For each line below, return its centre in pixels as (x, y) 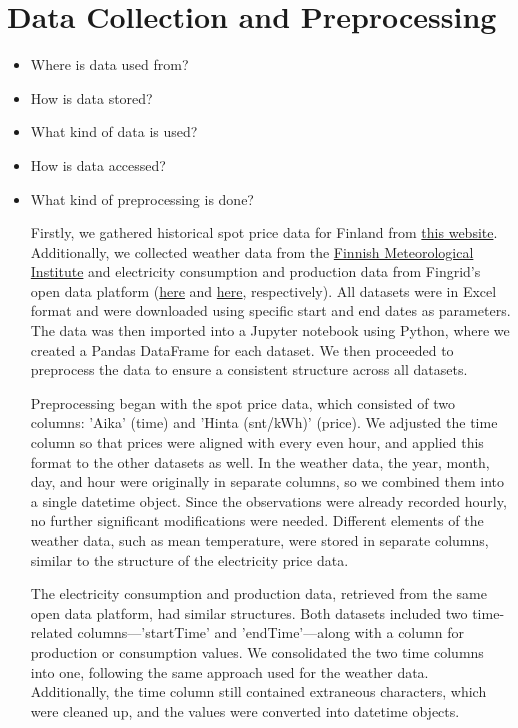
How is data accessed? (98, 164)
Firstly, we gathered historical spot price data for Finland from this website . (264, 232)
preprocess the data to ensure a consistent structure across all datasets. (249, 369)
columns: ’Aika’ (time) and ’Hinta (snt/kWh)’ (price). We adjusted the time (264, 422)
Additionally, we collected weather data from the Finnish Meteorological (252, 251)
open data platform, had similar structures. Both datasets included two (249, 612)
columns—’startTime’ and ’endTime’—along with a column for (270, 632)
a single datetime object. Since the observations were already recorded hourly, (268, 500)
